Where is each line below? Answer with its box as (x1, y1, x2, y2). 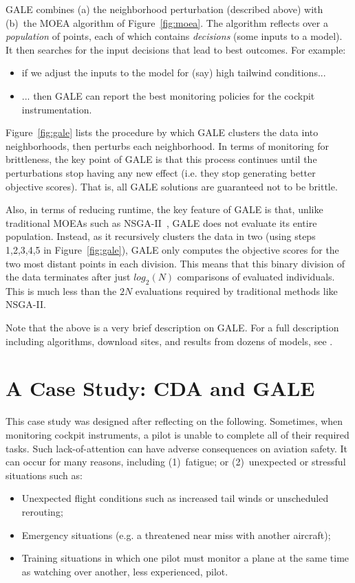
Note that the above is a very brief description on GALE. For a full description (6, 320, 339, 335)
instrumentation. (21, 102, 92, 116)
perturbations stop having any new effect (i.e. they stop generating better (6, 165, 316, 179)
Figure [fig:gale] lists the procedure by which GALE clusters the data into (6, 125, 319, 140)
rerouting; (21, 504, 63, 518)
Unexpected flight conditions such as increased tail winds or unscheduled (21, 491, 329, 505)
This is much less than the (6, 283, 117, 298)
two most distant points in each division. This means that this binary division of (6, 256, 345, 270)
